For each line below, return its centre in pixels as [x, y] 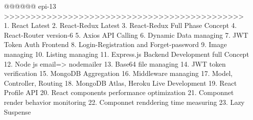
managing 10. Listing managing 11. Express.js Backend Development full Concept [126, 54]
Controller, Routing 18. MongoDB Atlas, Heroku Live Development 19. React [120, 83]
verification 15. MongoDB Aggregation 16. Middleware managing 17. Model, [118, 73]
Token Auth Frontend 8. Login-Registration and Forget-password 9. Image [115, 44]
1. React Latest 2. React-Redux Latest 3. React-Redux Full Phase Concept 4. [120, 25]
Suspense [17, 111]
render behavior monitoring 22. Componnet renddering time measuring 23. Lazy [124, 102]
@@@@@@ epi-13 [30, 6]
